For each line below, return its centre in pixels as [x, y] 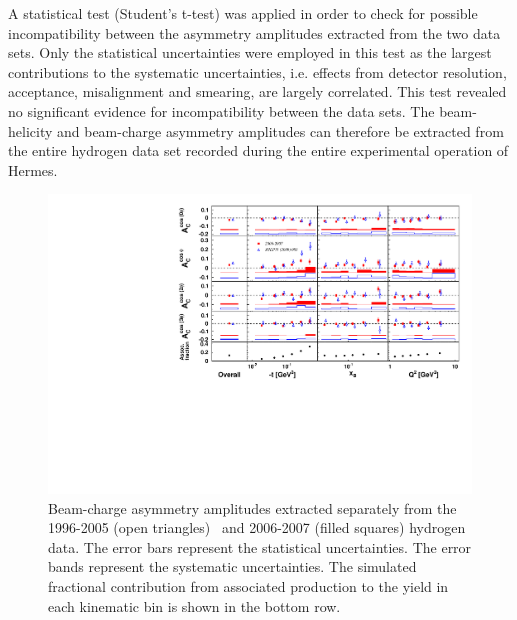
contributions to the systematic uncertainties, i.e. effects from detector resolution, [257, 71]
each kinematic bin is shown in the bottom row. [194, 605]
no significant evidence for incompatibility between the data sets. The [221, 110]
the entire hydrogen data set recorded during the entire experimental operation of [258, 150]
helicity [30, 130]
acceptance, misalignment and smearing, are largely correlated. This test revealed [257, 91]
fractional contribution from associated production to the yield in [248, 585]
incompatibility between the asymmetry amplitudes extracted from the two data [254, 32]
